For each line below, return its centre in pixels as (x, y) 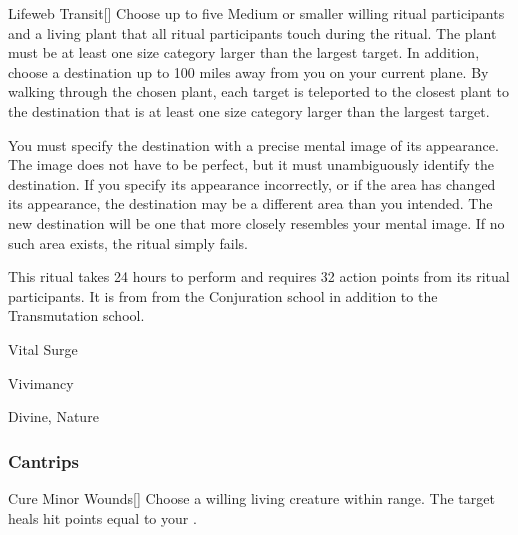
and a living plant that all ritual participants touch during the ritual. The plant (252, 32)
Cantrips (43, 460)
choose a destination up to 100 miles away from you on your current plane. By (248, 71)
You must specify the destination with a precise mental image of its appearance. (253, 144)
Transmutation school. (76, 315)
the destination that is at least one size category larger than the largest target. (249, 110)
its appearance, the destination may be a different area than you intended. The (250, 203)
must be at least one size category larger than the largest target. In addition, (244, 52)
